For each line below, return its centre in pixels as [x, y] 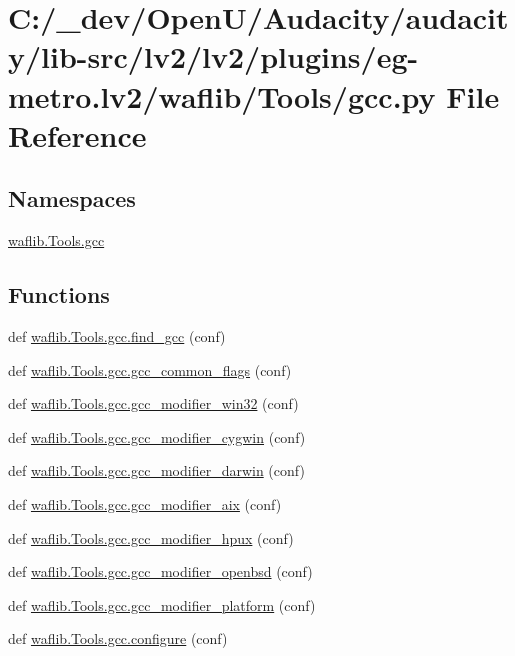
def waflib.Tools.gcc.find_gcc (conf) [117, 335]
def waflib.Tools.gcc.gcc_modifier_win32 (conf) [153, 403]
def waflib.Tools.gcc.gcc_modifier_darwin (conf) [156, 470]
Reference [77, 134]
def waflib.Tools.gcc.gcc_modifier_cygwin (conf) [157, 436]
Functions [59, 294]
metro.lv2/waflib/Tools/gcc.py [222, 95]
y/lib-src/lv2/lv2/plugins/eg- [213, 56]
